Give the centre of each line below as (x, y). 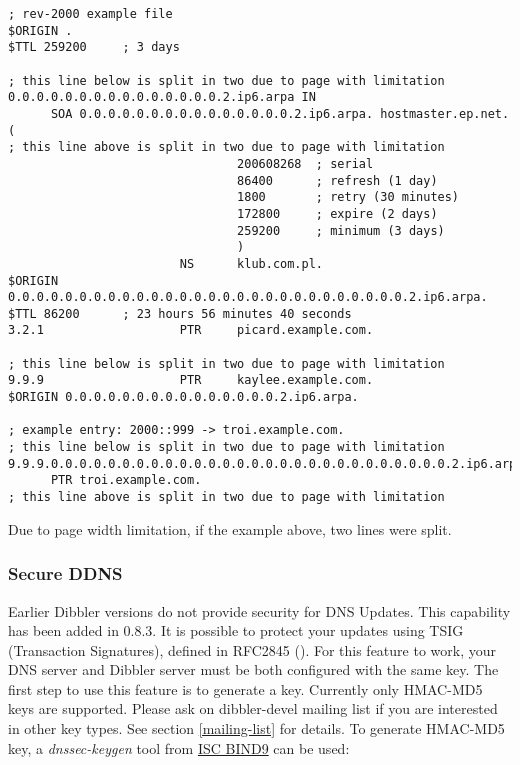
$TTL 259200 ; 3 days (94, 47)
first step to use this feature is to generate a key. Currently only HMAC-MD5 (245, 688)
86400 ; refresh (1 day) (337, 180)
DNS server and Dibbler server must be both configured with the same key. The (253, 669)
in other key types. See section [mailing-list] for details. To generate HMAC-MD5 (256, 728)
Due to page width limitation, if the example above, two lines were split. (230, 528)
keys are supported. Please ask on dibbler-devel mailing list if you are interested (253, 708)
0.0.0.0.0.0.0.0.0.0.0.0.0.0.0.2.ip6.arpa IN (162, 97)
